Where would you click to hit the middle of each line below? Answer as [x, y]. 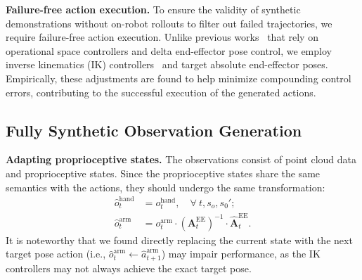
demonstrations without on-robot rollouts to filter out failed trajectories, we [169, 23]
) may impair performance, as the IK [241, 254]
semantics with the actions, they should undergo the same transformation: [166, 187]
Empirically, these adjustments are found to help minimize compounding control [179, 78]
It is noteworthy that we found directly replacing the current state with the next [179, 240]
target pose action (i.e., [56, 254]
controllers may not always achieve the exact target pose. [129, 268]
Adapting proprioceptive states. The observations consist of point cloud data [181, 159]
